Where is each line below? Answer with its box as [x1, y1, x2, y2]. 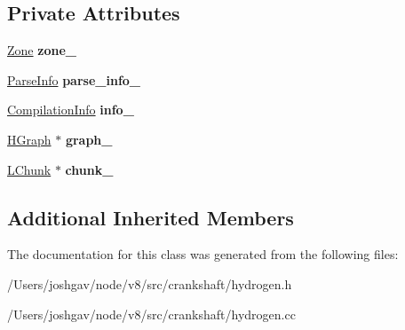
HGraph [7, 130, 52, 148]
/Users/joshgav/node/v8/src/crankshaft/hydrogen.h [7, 274, 292, 293]
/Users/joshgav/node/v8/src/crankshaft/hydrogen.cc [7, 304, 296, 323]
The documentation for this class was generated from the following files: [7, 245, 399, 263]
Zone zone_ [7, 41, 76, 59]
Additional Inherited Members [7, 203, 294, 231]
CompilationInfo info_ [7, 100, 134, 119]
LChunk [7, 160, 52, 178]
